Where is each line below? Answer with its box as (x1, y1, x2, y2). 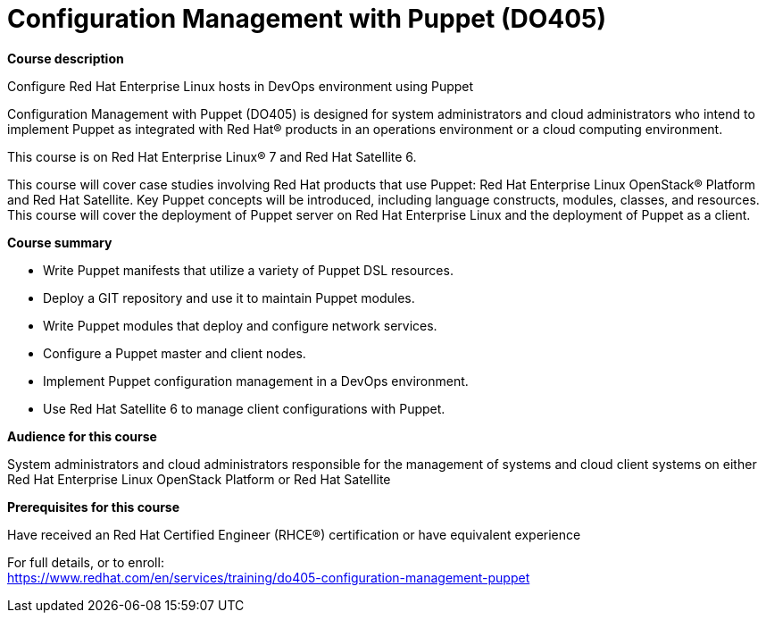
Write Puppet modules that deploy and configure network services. (43, 317, 437, 333)
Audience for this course (7, 428, 157, 444)
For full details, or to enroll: (7, 554, 164, 570)
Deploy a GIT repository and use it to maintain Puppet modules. (43, 289, 415, 306)
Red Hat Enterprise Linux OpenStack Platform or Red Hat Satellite (7, 471, 391, 487)
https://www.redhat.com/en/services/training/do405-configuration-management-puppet (7, 569, 530, 585)
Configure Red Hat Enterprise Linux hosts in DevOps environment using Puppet (7, 78, 474, 94)
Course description (7, 50, 124, 66)
